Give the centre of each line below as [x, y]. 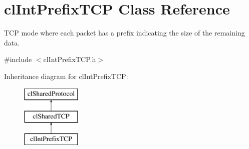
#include [18, 59]
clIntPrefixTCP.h [70, 59]
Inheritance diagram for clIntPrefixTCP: [66, 76]
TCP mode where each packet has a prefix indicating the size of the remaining [124, 33]
